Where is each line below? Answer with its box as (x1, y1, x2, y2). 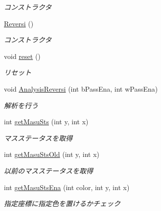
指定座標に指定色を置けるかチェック (4, 198, 120, 209)
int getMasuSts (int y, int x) (4, 116, 89, 127)
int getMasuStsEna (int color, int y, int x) (4, 182, 130, 192)
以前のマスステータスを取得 (4, 165, 93, 175)
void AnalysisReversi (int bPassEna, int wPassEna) (4, 83, 158, 94)
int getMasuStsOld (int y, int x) (4, 149, 100, 159)
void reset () (4, 51, 41, 61)
